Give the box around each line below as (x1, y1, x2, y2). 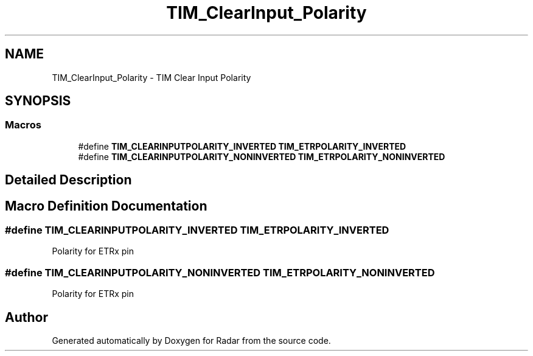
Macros (5, 119, 41, 131)
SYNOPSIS (5, 93, 71, 109)
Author (5, 309, 48, 325)
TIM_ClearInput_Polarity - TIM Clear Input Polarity (52, 72, 251, 83)
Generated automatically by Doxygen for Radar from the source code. (52, 335, 331, 346)
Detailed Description (5, 172, 132, 188)
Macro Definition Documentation (5, 198, 207, 214)
